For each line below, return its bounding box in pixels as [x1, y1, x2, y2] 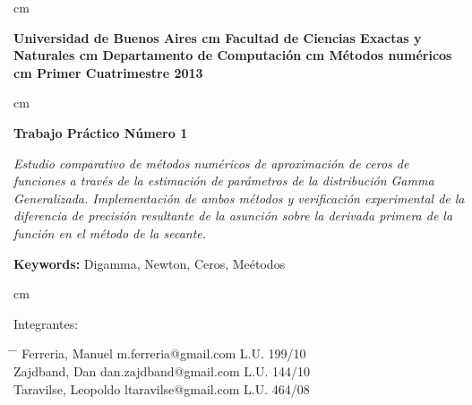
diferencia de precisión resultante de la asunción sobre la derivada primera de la [13, 206, 453, 225]
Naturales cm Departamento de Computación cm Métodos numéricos [13, 46, 452, 65]
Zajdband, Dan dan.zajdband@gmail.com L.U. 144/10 [13, 361, 311, 380]
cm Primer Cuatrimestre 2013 [13, 63, 203, 82]
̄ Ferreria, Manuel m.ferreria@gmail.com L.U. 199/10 [13, 344, 306, 363]
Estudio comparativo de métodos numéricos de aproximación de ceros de [13, 153, 409, 172]
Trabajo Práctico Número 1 [13, 123, 188, 142]
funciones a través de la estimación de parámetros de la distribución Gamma [13, 171, 434, 190]
